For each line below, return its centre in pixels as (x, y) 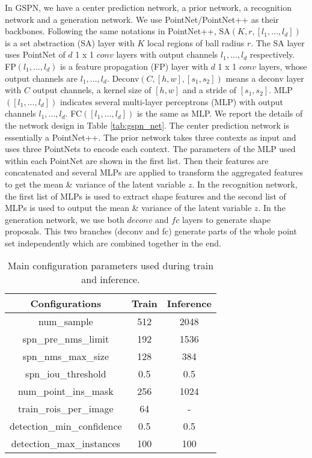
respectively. (272, 54)
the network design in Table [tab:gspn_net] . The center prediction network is (147, 125)
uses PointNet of (35, 54)
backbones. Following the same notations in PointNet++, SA (118, 31)
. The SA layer (278, 42)
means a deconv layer (265, 78)
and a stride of (210, 90)
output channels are (41, 78)
